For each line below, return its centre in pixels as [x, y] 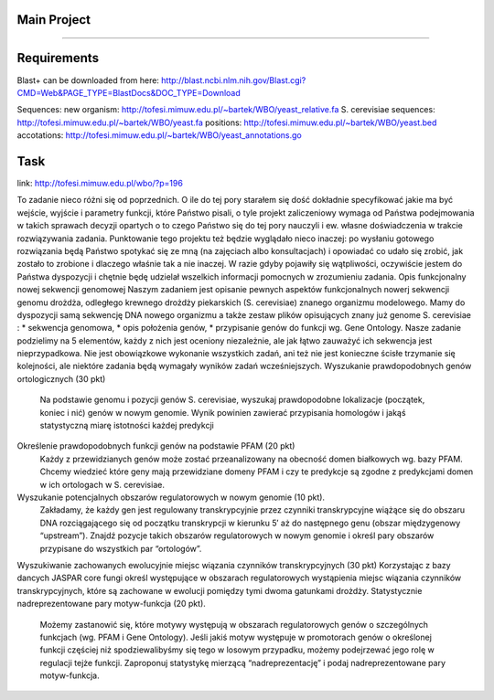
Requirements [58, 58]
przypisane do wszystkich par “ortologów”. [121, 548]
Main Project [54, 20]
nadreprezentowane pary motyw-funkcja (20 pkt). [111, 604]
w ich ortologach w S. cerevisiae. [102, 484]
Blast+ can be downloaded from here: [88, 80]
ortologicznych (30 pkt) [61, 378]
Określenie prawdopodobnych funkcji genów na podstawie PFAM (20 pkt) [156, 446]
